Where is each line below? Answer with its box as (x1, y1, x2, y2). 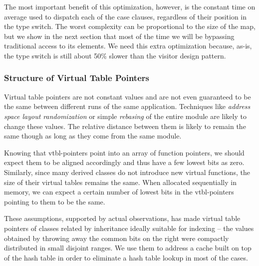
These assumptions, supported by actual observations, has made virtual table (4, 213, 241, 223)
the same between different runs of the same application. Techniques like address (4, 101, 251, 111)
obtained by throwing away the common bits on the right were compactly (4, 232, 229, 243)
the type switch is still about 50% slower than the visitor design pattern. (4, 50, 226, 60)
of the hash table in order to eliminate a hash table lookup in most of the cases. (4, 252, 248, 262)
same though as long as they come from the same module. (4, 130, 182, 141)
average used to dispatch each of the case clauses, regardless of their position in (4, 11, 247, 21)
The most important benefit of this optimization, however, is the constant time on (4, 1, 256, 11)
